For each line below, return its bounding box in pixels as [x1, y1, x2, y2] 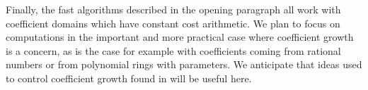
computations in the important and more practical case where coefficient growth [6, 30, 354, 44]
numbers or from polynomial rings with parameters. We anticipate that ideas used [6, 57, 362, 72]
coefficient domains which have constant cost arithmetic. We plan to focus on [6, 15, 340, 30]
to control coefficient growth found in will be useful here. [6, 70, 252, 85]
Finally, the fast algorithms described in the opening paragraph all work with [6, 2, 341, 16]
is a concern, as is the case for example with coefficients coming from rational [6, 43, 341, 58]
